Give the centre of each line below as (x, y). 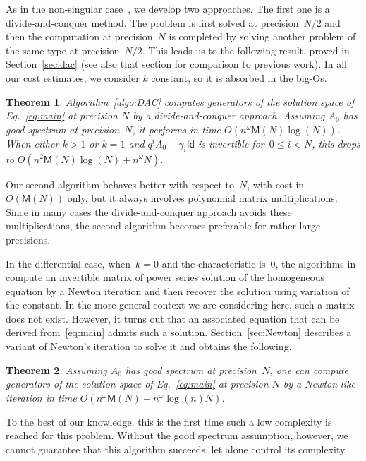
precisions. (28, 239)
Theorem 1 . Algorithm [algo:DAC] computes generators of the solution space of (180, 101)
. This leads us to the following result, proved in (246, 50)
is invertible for (231, 143)
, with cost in (276, 184)
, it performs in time (177, 129)
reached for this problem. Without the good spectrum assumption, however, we (177, 435)
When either (32, 143)
